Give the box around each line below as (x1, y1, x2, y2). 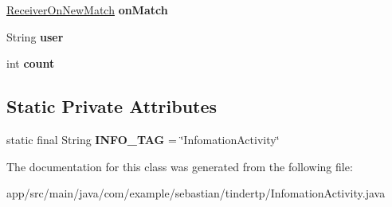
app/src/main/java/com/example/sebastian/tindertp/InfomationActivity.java (6, 185, 386, 201)
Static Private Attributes (6, 94, 218, 119)
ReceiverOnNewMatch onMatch (6, 2, 168, 18)
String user (6, 28, 64, 45)
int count (6, 55, 55, 72)
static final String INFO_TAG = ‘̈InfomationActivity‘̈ (6, 131, 280, 147)
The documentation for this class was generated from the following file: (6, 158, 353, 174)
